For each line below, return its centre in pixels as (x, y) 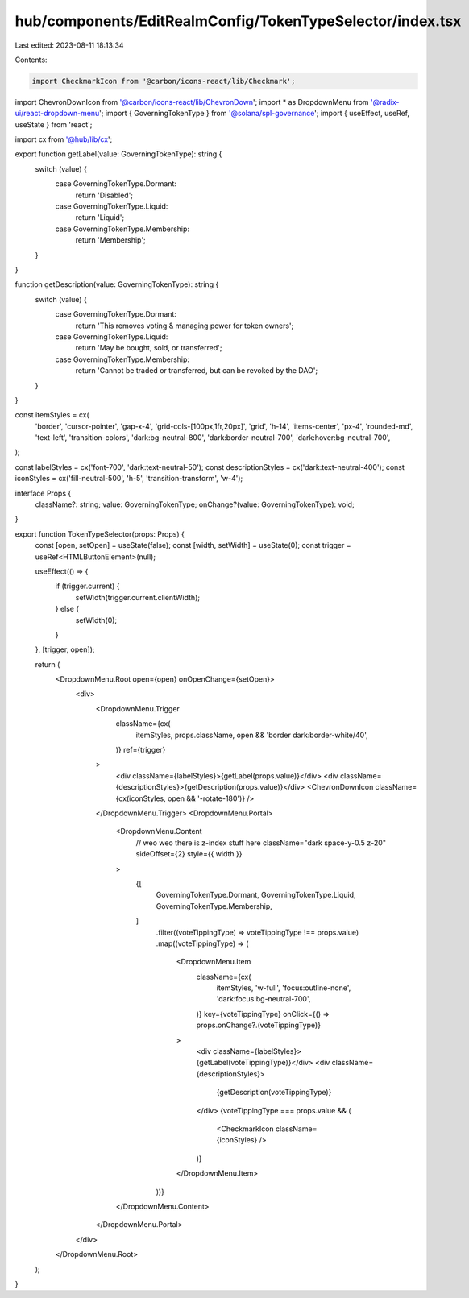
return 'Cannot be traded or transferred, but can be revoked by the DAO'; (197, 371)
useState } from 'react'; (54, 124)
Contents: (31, 60)
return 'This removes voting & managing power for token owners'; (185, 326)
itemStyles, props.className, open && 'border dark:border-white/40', (252, 735)
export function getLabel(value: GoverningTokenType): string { (118, 154)
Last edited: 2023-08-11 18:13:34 (69, 45)
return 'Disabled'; (104, 195)
